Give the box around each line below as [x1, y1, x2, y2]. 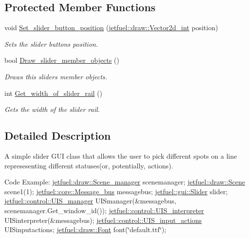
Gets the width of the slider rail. [4, 104, 100, 114]
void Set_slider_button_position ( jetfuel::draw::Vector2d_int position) [4, 22, 218, 33]
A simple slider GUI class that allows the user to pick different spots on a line [4, 150, 237, 161]
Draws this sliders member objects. [4, 71, 107, 81]
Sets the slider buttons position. [4, 38, 98, 49]
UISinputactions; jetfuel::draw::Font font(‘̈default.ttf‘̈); [4, 224, 167, 235]
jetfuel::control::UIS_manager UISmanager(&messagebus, [4, 196, 176, 206]
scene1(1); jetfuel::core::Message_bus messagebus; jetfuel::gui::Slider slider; [4, 186, 228, 196]
